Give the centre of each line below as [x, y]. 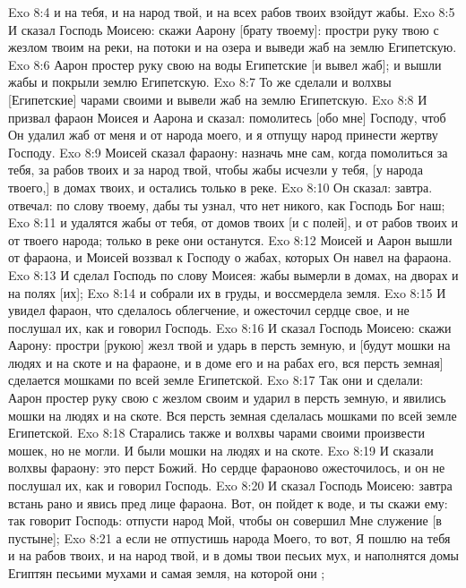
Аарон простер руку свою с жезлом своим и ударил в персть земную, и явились [227, 398]
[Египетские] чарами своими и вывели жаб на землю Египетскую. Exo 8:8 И [218, 99]
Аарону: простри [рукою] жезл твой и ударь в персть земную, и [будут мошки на [229, 345]
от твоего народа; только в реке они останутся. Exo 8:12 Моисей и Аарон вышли [230, 239]
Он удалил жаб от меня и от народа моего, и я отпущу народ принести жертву [223, 135]
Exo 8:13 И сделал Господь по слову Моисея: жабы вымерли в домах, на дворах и [233, 274]
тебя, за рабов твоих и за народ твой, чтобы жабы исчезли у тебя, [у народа [216, 170]
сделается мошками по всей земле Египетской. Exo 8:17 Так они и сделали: [216, 380]
